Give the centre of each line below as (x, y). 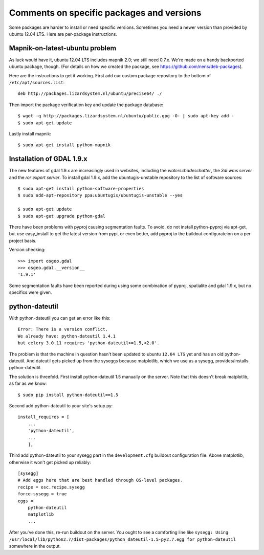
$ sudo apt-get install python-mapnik (64, 145)
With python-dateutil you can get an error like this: (60, 318)
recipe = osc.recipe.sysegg (51, 487)
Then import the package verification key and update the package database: (86, 105)
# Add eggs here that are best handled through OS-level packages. (100, 480)
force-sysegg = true (42, 494)
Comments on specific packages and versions (105, 13)
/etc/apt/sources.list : (37, 83)
